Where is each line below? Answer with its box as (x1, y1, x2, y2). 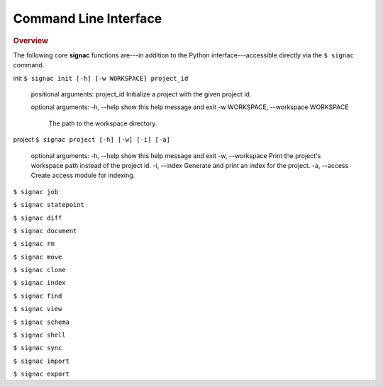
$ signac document (13, 227, 77, 235)
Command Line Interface (13, 11, 162, 26)
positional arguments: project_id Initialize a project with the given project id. (30, 89, 252, 99)
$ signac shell (13, 331, 67, 340)
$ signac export (13, 370, 70, 378)
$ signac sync (13, 344, 62, 352)
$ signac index (13, 279, 67, 287)
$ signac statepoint (13, 201, 85, 209)
